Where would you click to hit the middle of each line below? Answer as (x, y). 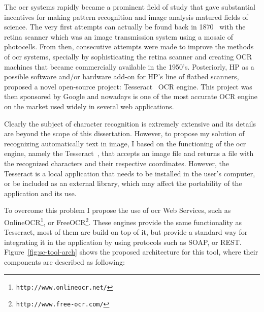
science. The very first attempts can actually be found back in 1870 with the (125, 27)
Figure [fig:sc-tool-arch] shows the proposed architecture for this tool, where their (131, 252)
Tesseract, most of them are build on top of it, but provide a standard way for (126, 232)
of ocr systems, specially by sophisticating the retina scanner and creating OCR (128, 56)
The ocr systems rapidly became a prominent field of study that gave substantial (130, 7)
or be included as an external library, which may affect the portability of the (123, 183)
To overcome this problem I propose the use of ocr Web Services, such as (118, 210)
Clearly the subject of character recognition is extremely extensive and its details (130, 123)
